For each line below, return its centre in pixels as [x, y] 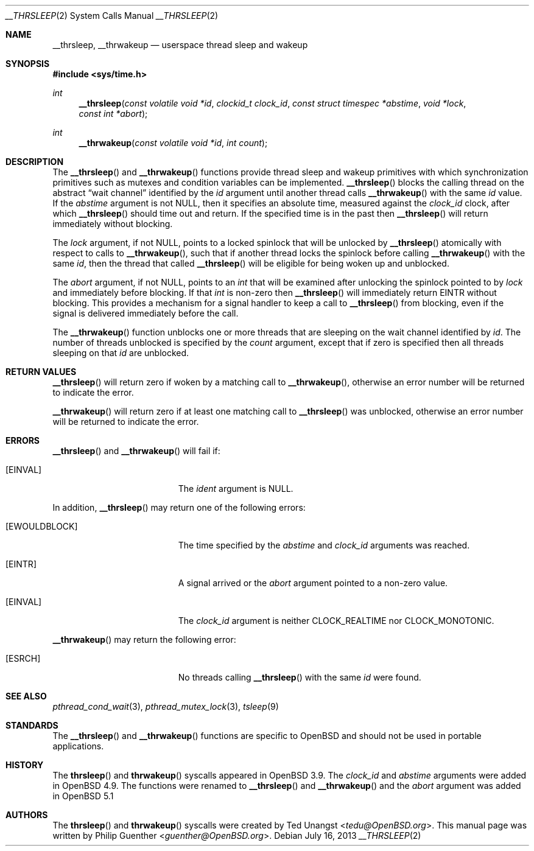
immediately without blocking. [113, 224]
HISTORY [25, 765]
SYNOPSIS [28, 64]
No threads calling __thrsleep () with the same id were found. [300, 677]
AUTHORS [27, 815]
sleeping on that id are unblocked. [121, 353]
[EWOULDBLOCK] [42, 526]
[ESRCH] [23, 658]
